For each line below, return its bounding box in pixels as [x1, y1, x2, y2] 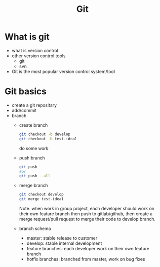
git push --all [19, 174, 50, 179]
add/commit [11, 107, 37, 113]
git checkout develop [19, 192, 64, 197]
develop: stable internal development [26, 240, 102, 246]
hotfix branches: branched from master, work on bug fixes [26, 256, 145, 262]
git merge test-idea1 [19, 196, 64, 202]
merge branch [19, 183, 48, 189]
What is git [4, 31, 50, 42]
